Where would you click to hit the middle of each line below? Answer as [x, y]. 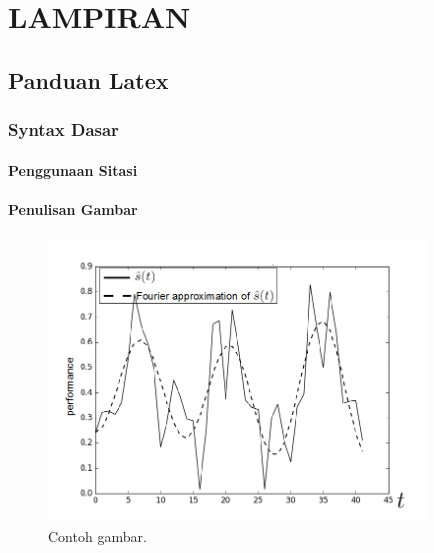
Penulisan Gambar [73, 208]
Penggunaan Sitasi [73, 169]
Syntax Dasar [63, 129]
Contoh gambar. [97, 535]
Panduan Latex [88, 79]
